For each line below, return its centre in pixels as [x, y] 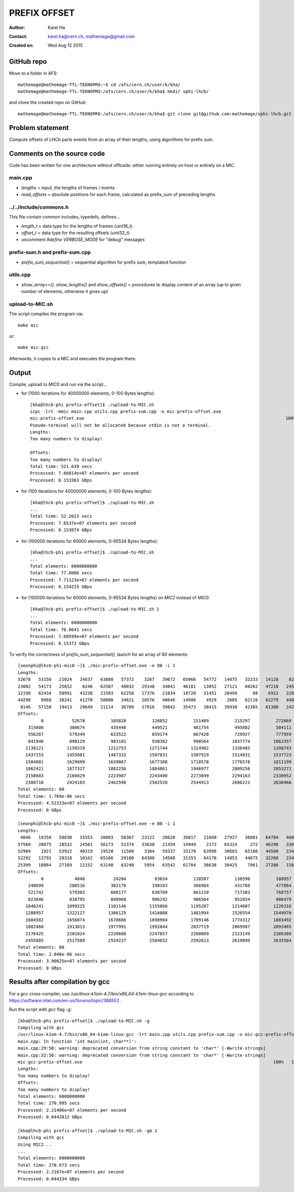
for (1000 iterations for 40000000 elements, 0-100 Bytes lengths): [88, 393]
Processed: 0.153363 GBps [61, 480]
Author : [17, 27]
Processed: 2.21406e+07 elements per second [72, 1110]
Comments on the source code [57, 153]
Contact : [18, 36]
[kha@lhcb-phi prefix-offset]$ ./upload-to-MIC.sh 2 [95, 609]
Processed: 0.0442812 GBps [50, 1117]
